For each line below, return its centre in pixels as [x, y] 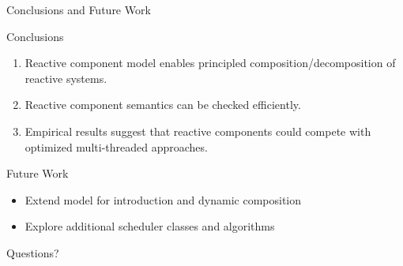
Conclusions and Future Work [79, 9]
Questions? [33, 252]
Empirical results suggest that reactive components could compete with [198, 131]
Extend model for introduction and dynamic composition [163, 199]
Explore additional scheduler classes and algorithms [150, 226]
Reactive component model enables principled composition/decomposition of [210, 63]
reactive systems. [66, 78]
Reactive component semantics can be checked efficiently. [163, 105]
